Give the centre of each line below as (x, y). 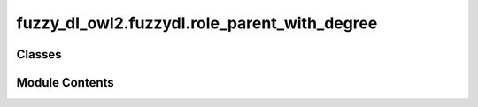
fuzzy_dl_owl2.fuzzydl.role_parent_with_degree (197, 23)
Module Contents (65, 83)
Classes (39, 54)
